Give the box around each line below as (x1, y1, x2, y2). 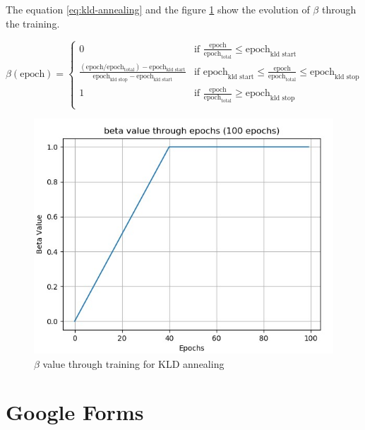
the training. (6, 16, 60, 30)
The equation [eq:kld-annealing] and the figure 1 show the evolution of (6, 2, 310, 16)
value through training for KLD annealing (42, 356, 225, 371)
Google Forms (6, 398, 144, 426)
